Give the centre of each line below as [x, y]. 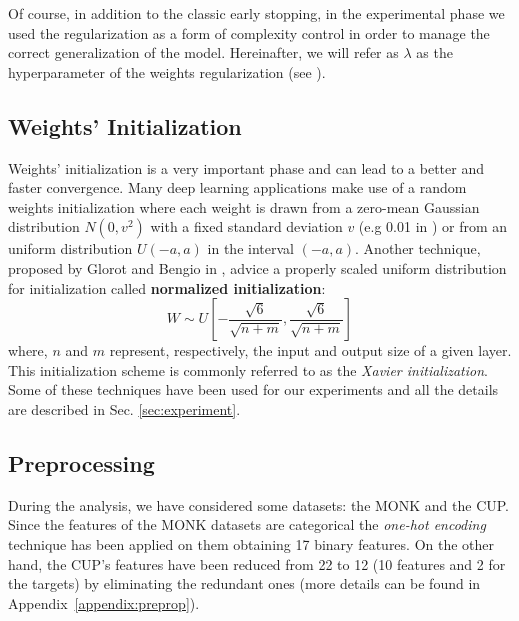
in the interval [250, 248]
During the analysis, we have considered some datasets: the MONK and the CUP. [259, 504]
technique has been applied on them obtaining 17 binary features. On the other [251, 543]
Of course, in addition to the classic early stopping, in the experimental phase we [256, 13]
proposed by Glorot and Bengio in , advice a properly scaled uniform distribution [257, 267]
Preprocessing [81, 462]
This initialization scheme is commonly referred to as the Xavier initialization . [248, 369]
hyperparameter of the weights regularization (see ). [167, 71]
